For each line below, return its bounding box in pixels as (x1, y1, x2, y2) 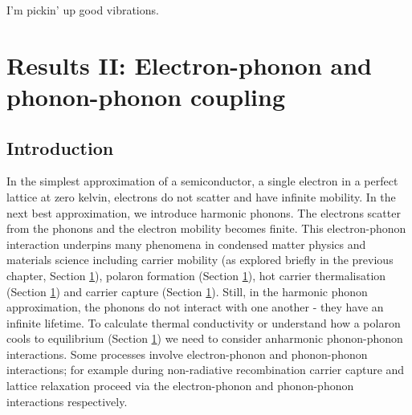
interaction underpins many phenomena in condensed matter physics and (6, 235, 366, 252)
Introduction (6, 135, 114, 160)
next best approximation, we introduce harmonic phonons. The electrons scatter (6, 204, 401, 221)
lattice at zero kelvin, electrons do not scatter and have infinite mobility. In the (6, 188, 396, 205)
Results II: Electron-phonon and (6, 48, 372, 81)
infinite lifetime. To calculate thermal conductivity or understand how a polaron (6, 314, 401, 331)
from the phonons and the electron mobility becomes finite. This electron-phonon (6, 220, 406, 237)
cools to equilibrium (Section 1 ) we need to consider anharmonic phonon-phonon (6, 330, 403, 347)
